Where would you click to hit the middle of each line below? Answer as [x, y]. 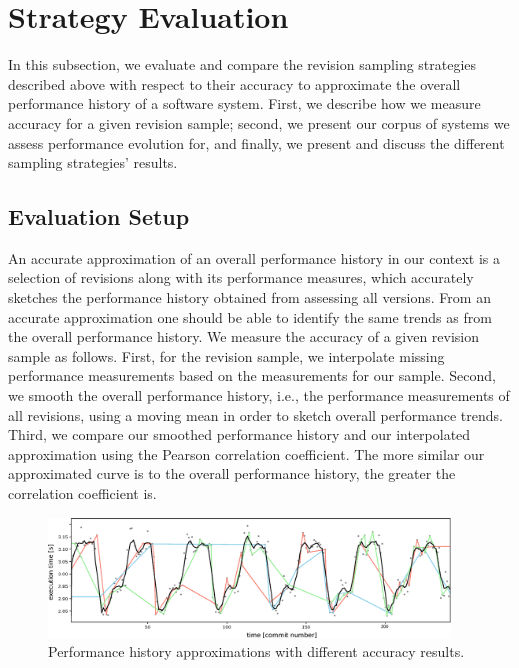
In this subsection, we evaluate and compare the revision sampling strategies [242, 64]
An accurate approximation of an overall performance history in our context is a [254, 257]
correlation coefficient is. [82, 493]
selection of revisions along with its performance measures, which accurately [241, 277]
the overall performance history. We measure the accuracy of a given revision [244, 336]
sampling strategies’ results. [93, 162]
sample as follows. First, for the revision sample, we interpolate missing [226, 355]
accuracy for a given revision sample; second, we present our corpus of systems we [259, 122]
